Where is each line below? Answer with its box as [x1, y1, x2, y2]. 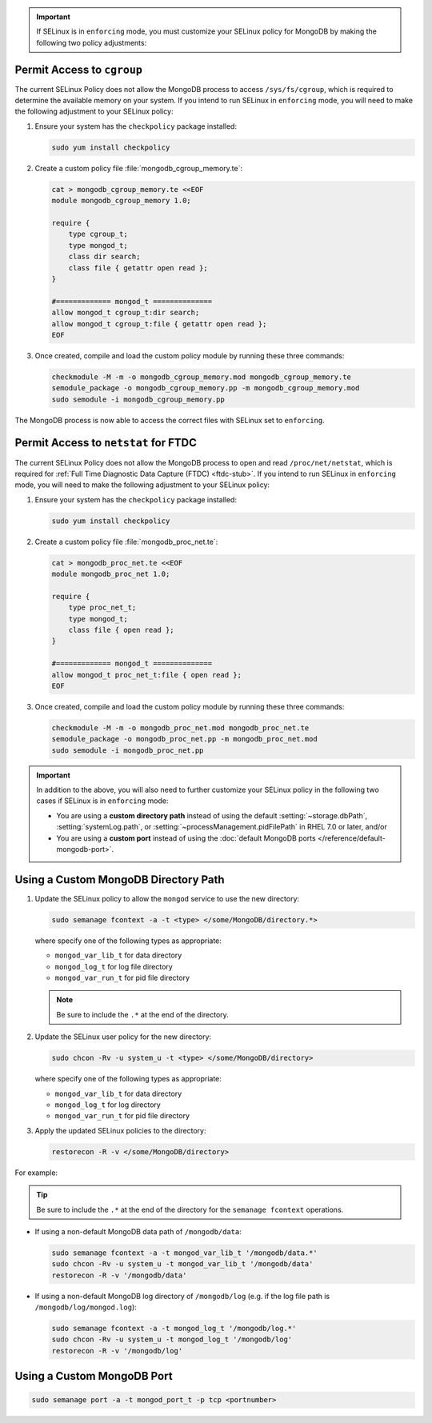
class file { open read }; [68, 626, 175, 634]
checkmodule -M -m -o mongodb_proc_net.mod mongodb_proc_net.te [51, 723, 310, 732]
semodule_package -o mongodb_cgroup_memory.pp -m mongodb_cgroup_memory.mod [51, 384, 360, 393]
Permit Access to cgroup [14, 62, 143, 76]
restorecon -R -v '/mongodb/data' [51, 1270, 187, 1280]
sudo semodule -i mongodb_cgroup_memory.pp [51, 394, 226, 404]
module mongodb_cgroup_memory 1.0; [51, 196, 191, 206]
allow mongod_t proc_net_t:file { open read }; [51, 670, 242, 679]
